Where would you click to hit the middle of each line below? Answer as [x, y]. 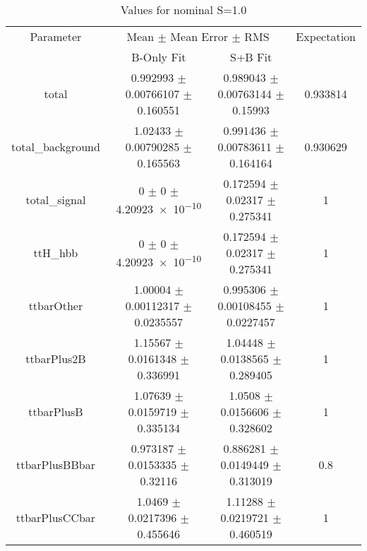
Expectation [326, 36]
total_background [56, 147]
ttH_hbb [56, 253]
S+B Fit [251, 57]
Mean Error [199, 36]
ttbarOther [56, 306]
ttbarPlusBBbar [55, 464]
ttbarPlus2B [56, 359]
